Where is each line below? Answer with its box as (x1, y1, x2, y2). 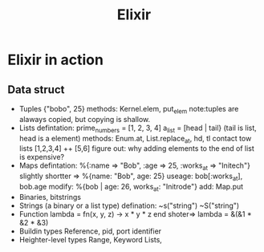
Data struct (7, 83, 65, 96)
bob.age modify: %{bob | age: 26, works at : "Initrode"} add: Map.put (18, 181, 244, 193)
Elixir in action (7, 51, 104, 69)
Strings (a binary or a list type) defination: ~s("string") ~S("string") (18, 201, 240, 210)
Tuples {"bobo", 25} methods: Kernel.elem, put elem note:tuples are (18, 104, 239, 116)
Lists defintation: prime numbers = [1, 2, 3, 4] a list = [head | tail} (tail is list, (18, 123, 258, 134)
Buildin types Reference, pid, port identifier (18, 226, 162, 236)
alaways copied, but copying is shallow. (18, 114, 151, 124)
